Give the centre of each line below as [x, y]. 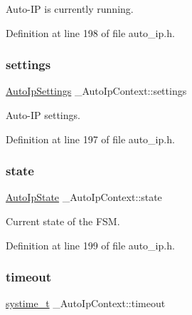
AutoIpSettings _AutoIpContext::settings [96, 91]
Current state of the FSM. [63, 221]
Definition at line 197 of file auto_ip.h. [90, 139]
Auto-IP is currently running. [70, 9]
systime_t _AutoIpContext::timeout [86, 303]
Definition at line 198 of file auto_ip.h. [90, 32]
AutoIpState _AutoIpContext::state [84, 197]
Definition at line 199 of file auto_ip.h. [90, 245]
